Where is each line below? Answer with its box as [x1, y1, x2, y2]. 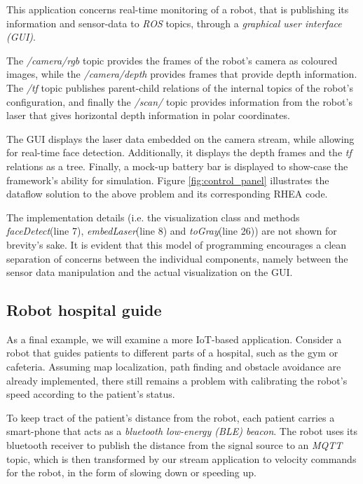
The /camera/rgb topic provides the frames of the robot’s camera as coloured [6, 53, 338, 67]
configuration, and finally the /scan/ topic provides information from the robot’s [6, 94, 352, 109]
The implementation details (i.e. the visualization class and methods [6, 209, 300, 224]
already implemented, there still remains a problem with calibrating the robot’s [6, 373, 348, 387]
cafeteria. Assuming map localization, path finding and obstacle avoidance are [6, 359, 341, 374]
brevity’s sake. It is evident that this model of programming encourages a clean [6, 237, 347, 251]
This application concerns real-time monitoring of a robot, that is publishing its [6, 2, 349, 16]
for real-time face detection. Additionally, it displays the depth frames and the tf [6, 145, 352, 160]
